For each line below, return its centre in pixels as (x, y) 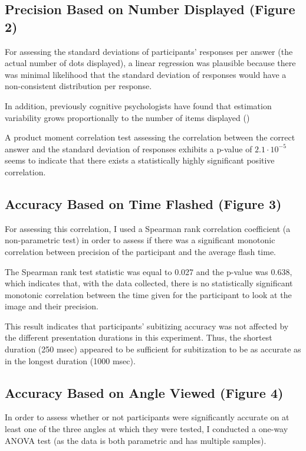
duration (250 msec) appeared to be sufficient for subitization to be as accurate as (153, 349)
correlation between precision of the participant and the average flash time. (141, 251)
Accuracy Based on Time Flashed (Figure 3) (143, 203)
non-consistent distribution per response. (78, 86)
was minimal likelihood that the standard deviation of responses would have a (146, 74)
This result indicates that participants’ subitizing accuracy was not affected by (147, 326)
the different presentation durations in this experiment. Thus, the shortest (139, 337)
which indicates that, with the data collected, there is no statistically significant (149, 283)
